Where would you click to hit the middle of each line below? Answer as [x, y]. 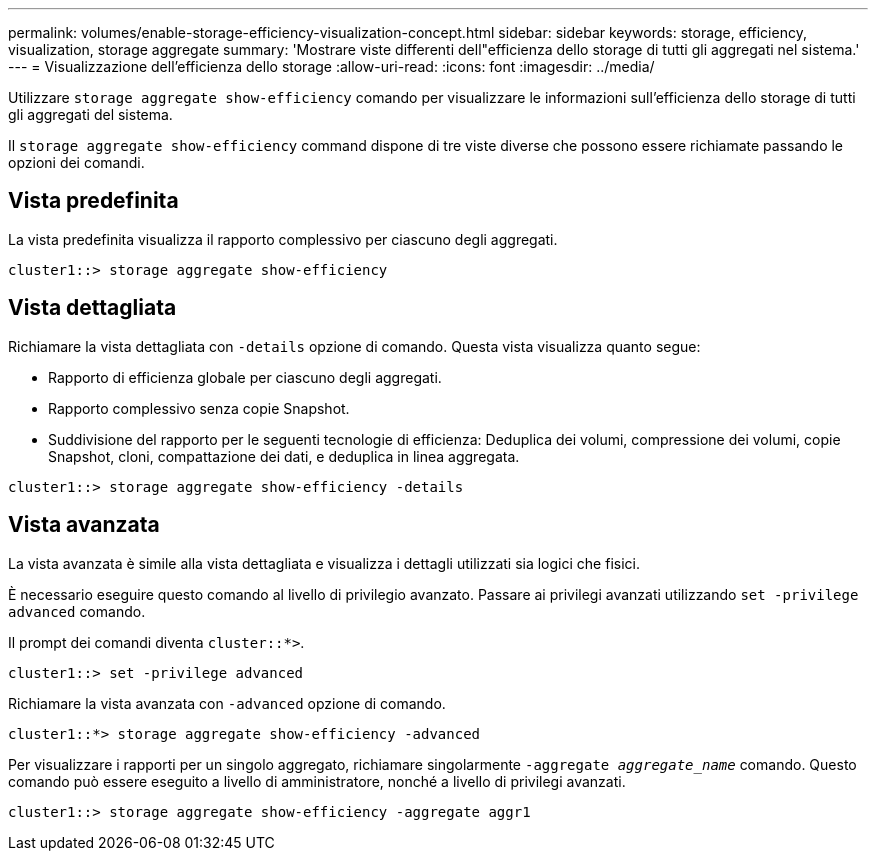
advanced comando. [77, 611]
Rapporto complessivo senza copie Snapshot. [199, 408]
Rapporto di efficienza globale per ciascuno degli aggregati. [245, 377]
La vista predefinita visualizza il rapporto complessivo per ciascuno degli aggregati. [283, 239]
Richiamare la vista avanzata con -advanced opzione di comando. [227, 703]
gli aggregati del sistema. [90, 114]
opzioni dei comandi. [76, 162]
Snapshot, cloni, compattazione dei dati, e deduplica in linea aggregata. [284, 456]
